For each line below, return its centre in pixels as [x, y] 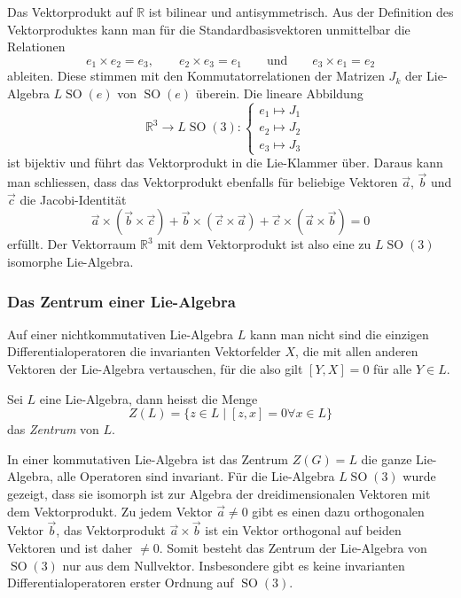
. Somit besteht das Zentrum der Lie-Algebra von [293, 547]
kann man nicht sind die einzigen [339, 334]
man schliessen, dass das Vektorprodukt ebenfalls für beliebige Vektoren [203, 182]
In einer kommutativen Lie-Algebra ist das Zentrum [148, 458]
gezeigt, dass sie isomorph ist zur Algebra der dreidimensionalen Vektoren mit [219, 493]
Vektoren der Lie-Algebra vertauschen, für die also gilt [155, 368]
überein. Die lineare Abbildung [279, 93]
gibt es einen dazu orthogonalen [338, 511]
